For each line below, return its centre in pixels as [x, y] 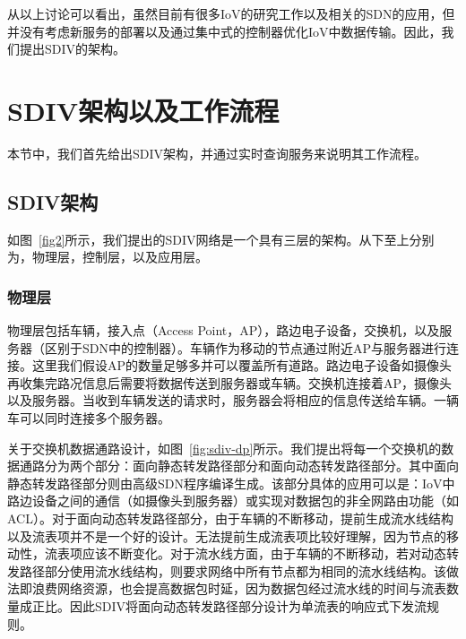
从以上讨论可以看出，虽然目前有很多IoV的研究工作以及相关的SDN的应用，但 [231, 13]
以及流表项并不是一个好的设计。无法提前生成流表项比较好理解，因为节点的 [227, 535]
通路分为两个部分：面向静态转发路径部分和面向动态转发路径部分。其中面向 [239, 466]
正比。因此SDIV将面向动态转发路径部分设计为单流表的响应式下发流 [229, 606]
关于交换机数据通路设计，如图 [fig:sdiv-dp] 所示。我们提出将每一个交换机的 [224, 448]
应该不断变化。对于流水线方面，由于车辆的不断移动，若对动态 [264, 553]
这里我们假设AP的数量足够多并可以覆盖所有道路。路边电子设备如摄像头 [242, 365]
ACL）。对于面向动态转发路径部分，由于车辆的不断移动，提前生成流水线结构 [230, 518]
